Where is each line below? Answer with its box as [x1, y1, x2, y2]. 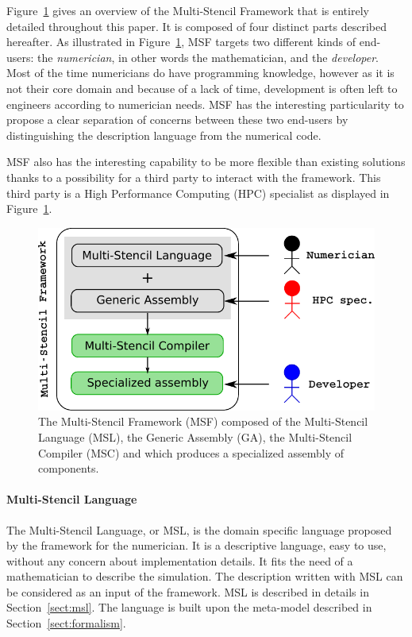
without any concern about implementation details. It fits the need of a [6, 552, 353, 569]
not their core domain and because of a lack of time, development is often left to [6, 79, 398, 96]
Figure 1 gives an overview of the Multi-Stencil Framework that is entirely [6, 2, 369, 18]
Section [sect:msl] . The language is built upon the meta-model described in [6, 599, 372, 616]
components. [38, 460, 99, 477]
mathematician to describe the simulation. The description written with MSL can [6, 568, 403, 585]
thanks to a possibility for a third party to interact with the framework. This [6, 168, 381, 185]
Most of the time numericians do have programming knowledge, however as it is [6, 64, 395, 81]
